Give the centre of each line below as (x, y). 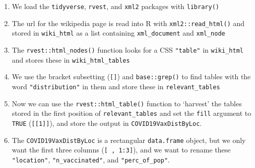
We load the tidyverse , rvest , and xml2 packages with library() (115, 6)
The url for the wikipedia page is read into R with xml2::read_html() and (128, 23)
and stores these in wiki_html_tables (71, 59)
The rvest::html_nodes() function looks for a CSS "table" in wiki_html (127, 49)
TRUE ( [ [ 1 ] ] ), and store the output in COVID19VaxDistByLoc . (107, 123)
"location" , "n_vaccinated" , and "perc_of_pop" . (91, 159)
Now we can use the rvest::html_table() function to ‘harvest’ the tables (127, 103)
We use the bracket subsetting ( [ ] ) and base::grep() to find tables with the (131, 76)
